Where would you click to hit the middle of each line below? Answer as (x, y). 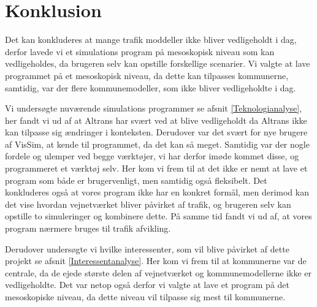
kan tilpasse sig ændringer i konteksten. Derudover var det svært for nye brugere (156, 132)
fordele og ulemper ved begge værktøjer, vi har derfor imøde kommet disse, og (152, 156)
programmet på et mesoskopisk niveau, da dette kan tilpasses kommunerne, (147, 75)
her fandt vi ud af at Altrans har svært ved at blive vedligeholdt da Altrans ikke (156, 120)
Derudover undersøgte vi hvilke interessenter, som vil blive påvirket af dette (147, 248)
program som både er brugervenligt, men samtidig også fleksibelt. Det (136, 180)
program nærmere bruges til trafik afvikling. (88, 228)
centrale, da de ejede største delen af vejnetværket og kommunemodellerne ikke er (158, 272)
